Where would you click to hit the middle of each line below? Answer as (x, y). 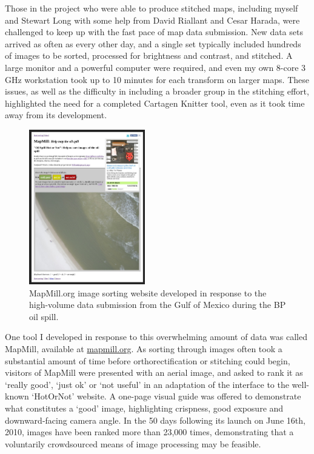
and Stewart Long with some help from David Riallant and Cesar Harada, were (152, 20)
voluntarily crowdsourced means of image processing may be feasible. (133, 443)
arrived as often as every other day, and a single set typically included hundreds (153, 43)
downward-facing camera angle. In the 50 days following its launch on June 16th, (155, 420)
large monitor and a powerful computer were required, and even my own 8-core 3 (155, 67)
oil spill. (44, 316)
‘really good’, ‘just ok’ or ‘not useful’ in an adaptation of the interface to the (147, 384)
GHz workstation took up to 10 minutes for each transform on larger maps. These (157, 79)
